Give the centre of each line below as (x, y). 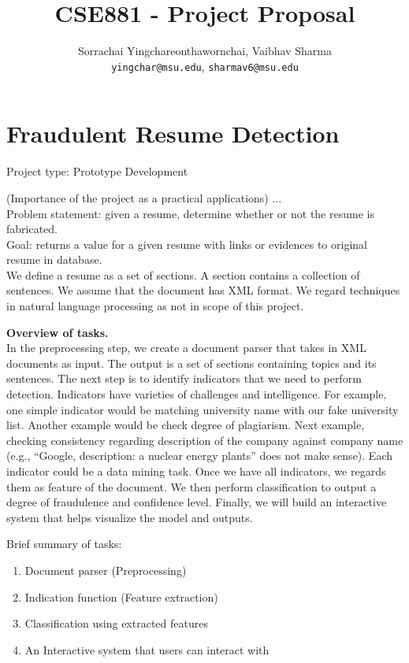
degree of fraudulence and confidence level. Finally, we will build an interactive (197, 502)
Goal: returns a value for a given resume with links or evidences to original (187, 244)
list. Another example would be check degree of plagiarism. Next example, (186, 425)
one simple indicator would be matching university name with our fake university (203, 409)
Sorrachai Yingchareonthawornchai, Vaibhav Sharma (205, 51)
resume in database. (54, 259)
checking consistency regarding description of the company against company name (205, 440)
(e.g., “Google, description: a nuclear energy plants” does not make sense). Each (199, 456)
